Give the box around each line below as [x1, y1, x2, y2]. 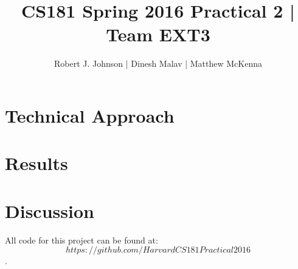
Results [5, 151, 68, 175]
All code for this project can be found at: [5, 233, 158, 246]
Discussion [5, 198, 94, 223]
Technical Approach [5, 103, 175, 128]
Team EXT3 [106, 22, 210, 47]
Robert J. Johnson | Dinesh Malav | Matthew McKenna [54, 57, 263, 70]
